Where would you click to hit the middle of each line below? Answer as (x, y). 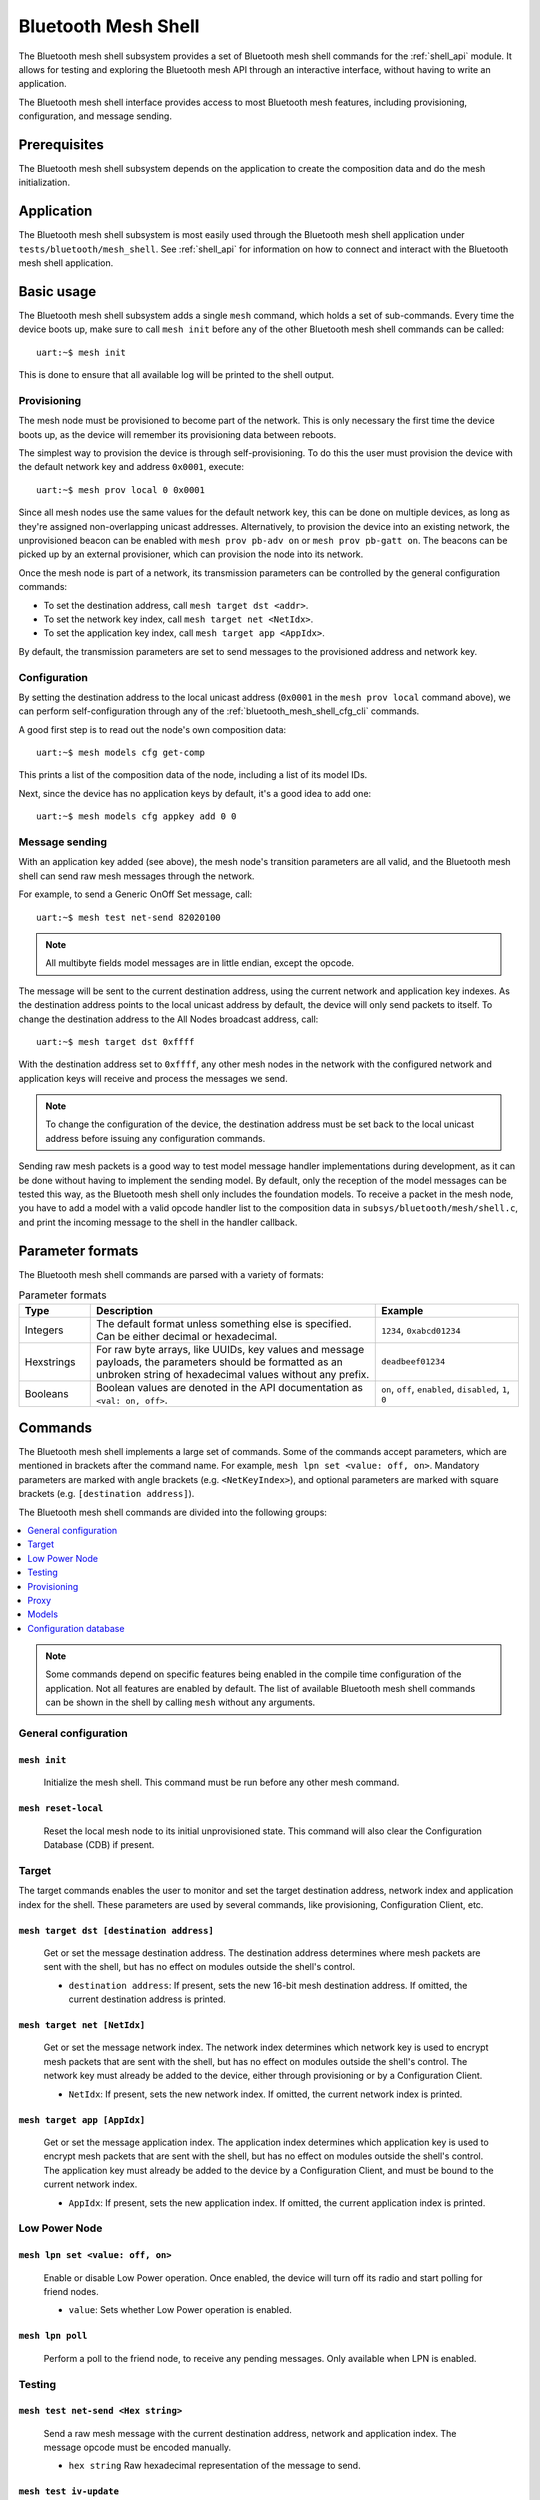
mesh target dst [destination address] (116, 1930)
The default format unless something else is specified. (223, 1323)
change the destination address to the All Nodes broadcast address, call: (168, 1019)
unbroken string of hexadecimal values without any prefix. (232, 1374)
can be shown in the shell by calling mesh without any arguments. (180, 1702)
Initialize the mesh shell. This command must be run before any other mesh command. (221, 1782)
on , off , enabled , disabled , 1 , (445, 1388)
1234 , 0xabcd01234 (421, 1330)
